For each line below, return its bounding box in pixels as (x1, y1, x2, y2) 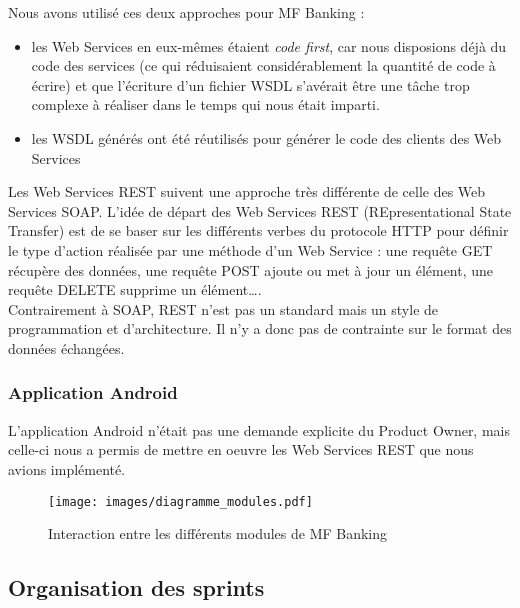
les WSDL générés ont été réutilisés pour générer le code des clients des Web (31, 127, 502, 148)
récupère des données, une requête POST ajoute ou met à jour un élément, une (8, 259, 494, 280)
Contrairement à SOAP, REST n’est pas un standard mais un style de (8, 298, 439, 319)
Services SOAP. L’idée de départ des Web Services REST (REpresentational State (8, 200, 512, 221)
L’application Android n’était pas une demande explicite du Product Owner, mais (8, 419, 510, 440)
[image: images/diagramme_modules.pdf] (48, 494, 313, 509)
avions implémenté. (8, 458, 126, 479)
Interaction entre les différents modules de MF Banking (48, 523, 388, 544)
